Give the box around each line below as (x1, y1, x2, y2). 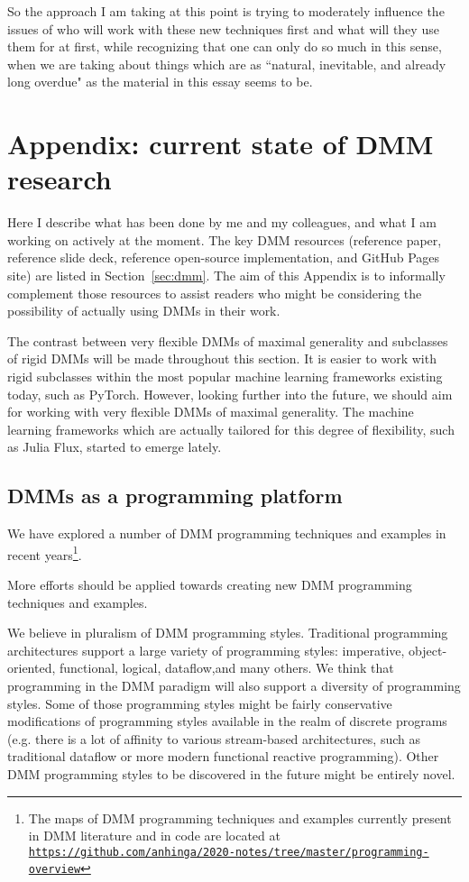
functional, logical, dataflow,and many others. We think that (59, 658, 394, 677)
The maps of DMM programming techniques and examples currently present (28, 808, 452, 827)
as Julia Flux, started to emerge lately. (7, 437, 222, 456)
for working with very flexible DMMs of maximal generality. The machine (7, 402, 414, 421)
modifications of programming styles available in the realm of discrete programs (7, 712, 447, 730)
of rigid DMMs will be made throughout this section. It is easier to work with (7, 349, 437, 368)
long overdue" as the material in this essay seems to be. (7, 72, 313, 91)
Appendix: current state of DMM (7, 125, 434, 162)
